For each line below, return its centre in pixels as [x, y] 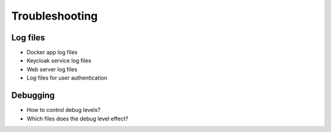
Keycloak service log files [59, 61]
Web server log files [52, 69]
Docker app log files [52, 53]
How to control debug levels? [63, 110]
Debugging [33, 96]
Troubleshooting [55, 16]
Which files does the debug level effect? [78, 119]
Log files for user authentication [67, 78]
